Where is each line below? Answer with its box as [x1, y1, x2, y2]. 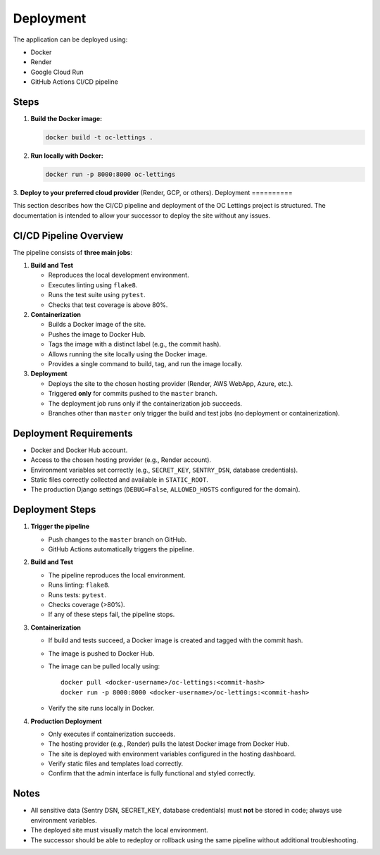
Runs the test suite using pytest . [48, 291, 146, 299]
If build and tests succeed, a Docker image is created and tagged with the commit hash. [48, 636, 303, 644]
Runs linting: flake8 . [48, 581, 110, 589]
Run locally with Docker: [30, 151, 103, 160]
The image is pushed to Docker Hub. [48, 649, 155, 658]
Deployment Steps [13, 504, 96, 516]
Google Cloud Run [30, 68, 84, 76]
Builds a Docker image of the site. [48, 320, 146, 329]
